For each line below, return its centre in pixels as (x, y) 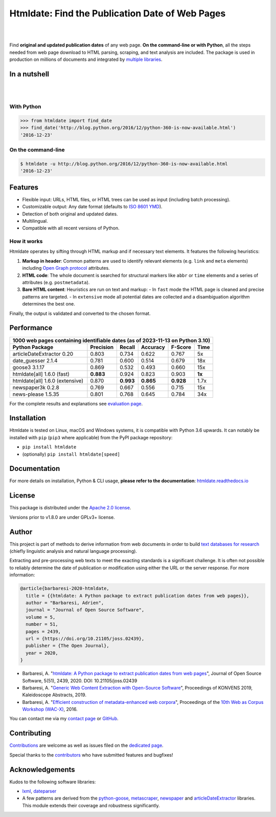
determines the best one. (49, 304)
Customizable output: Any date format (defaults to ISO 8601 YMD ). (93, 207)
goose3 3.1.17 (28, 367)
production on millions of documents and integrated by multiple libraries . (86, 59)
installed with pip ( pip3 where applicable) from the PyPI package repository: (91, 437)
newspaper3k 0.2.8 (36, 388)
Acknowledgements (42, 770)
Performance (31, 328)
